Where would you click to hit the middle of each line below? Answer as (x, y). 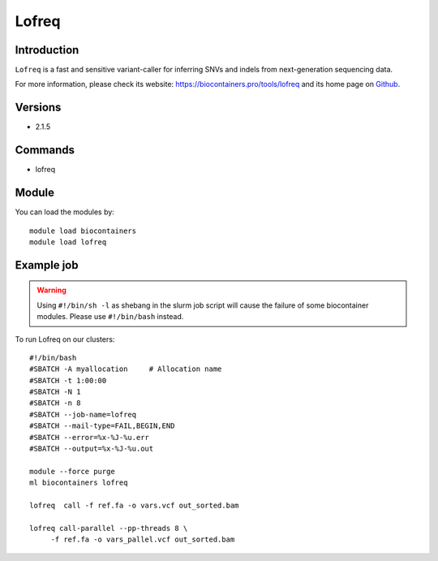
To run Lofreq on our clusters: (65, 339)
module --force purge (72, 471)
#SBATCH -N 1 (55, 392)
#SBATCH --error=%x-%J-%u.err (90, 437)
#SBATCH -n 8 (55, 403)
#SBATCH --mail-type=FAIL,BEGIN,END (102, 426)
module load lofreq (68, 242)
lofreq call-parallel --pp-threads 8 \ (109, 528)
